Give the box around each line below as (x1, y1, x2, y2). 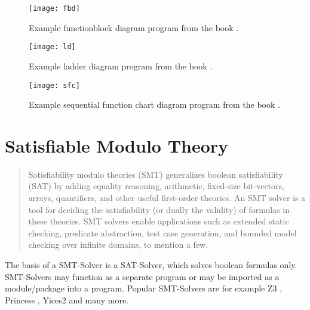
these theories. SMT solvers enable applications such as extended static (28, 215, 289, 227)
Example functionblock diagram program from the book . (29, 21, 239, 34)
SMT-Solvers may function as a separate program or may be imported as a (5, 270, 280, 282)
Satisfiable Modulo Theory (5, 133, 229, 157)
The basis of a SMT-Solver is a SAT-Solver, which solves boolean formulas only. (5, 259, 297, 271)
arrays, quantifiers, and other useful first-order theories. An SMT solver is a (28, 192, 306, 204)
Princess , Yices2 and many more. (5, 293, 128, 306)
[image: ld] (29, 42, 76, 51)
